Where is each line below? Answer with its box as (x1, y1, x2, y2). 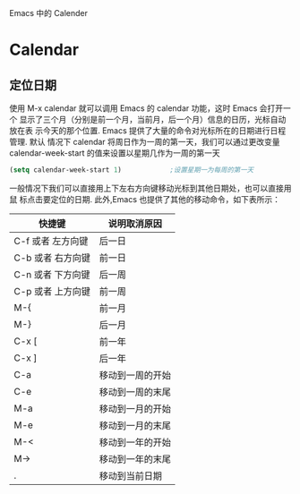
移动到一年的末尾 (99, 453, 172, 465)
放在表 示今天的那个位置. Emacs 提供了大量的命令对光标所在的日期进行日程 (9, 125, 287, 136)
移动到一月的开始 (99, 402, 172, 414)
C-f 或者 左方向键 (13, 234, 89, 247)
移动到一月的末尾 (99, 419, 172, 431)
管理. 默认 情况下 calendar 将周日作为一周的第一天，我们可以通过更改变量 (9, 137, 280, 147)
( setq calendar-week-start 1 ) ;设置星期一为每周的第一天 (9, 166, 254, 175)
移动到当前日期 (99, 469, 163, 481)
